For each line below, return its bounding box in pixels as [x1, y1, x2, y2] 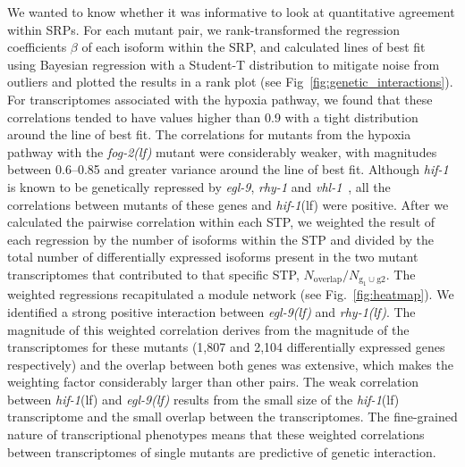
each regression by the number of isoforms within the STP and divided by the [7, 229, 435, 248]
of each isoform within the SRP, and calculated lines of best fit [81, 38, 426, 56]
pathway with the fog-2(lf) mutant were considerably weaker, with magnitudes [7, 142, 437, 161]
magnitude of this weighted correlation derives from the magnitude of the [7, 320, 410, 338]
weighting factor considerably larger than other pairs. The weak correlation [7, 372, 419, 391]
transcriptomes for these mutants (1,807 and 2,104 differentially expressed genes [7, 338, 445, 356]
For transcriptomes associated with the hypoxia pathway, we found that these [7, 89, 433, 108]
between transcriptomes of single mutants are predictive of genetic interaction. [7, 442, 436, 461]
